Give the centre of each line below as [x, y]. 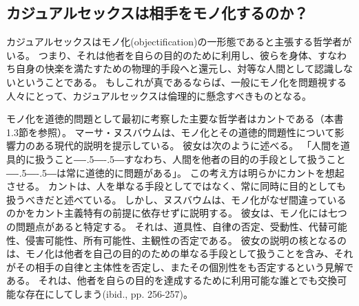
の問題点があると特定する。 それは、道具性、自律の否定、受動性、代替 [167, 226]
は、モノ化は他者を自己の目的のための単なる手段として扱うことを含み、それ [180, 253]
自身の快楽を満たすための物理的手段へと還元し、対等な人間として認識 [174, 68]
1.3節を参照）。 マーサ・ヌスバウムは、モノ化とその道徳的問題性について [171, 132]
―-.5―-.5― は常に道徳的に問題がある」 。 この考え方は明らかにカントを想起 [175, 172]
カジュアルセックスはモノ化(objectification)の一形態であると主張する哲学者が [179, 42]
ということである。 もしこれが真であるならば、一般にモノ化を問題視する [181, 81]
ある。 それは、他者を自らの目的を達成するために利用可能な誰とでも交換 [172, 280]
